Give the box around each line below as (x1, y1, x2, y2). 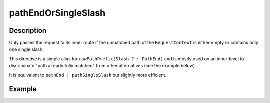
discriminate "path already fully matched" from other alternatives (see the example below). (9, 63, 196, 69)
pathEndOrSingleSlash (9, 7, 106, 18)
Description (9, 26, 47, 35)
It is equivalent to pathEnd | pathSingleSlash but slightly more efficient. (9, 72, 167, 78)
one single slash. (9, 46, 44, 52)
